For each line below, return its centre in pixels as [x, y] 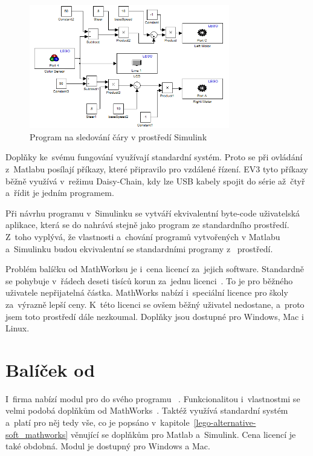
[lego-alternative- [225, 422]
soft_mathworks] [37, 434]
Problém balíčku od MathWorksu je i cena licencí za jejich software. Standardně [155, 269]
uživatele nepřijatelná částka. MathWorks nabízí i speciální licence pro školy [147, 292]
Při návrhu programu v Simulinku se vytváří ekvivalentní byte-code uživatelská [153, 213]
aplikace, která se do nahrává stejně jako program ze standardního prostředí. [147, 225]
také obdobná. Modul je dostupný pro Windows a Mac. [108, 446]
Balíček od [50, 369]
